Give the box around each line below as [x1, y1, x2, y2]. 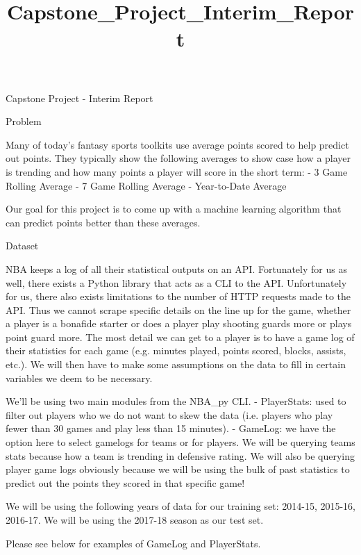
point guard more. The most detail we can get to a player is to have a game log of [6, 329, 355, 344]
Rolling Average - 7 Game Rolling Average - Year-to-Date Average [6, 178, 287, 192]
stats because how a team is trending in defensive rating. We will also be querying [6, 448, 355, 463]
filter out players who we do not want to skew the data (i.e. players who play [6, 407, 333, 422]
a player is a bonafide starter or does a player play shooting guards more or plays [6, 316, 352, 331]
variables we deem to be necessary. [6, 370, 153, 385]
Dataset [6, 238, 39, 253]
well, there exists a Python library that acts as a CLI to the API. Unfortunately [6, 275, 347, 290]
